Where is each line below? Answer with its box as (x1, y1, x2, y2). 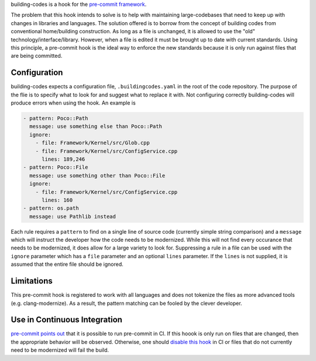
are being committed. (11, 53, 63, 60)
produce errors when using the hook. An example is (11, 99, 136, 106)
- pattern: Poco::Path (23, 115, 88, 122)
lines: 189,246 (42, 155, 85, 162)
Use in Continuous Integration (11, 315, 123, 325)
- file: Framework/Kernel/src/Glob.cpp (35, 140, 150, 146)
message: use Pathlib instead (29, 213, 116, 220)
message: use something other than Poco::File (29, 172, 166, 179)
